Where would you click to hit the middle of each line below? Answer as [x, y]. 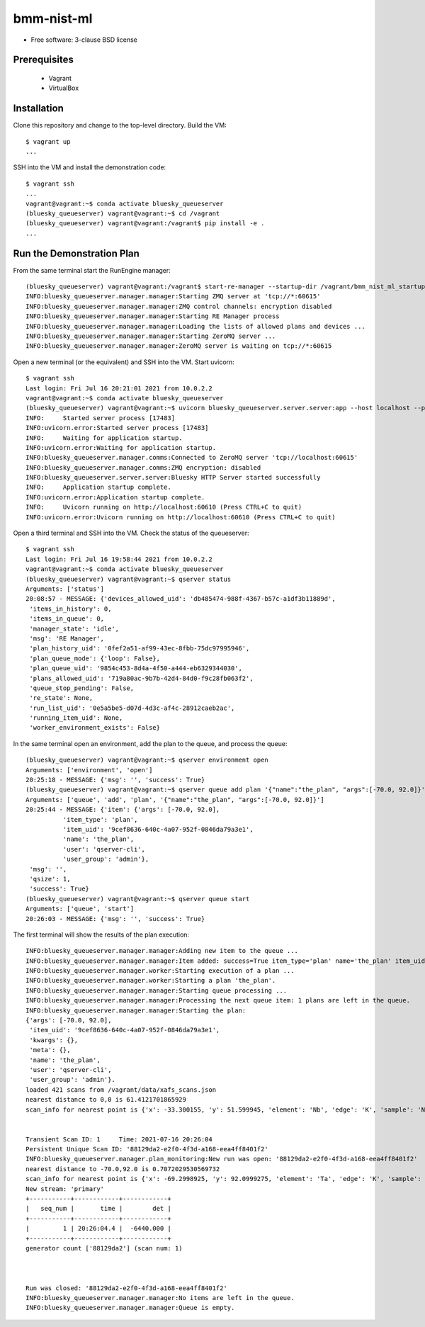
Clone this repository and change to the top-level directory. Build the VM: [120, 125]
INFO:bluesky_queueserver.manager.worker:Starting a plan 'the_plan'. [151, 981]
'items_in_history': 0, [70, 609]
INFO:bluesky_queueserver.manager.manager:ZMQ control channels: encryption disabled [179, 306]
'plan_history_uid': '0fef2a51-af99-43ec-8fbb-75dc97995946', [140, 649]
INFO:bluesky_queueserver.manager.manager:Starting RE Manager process [153, 316]
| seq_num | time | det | [98, 1209]
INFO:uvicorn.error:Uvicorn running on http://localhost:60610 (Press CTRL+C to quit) [181, 517]
